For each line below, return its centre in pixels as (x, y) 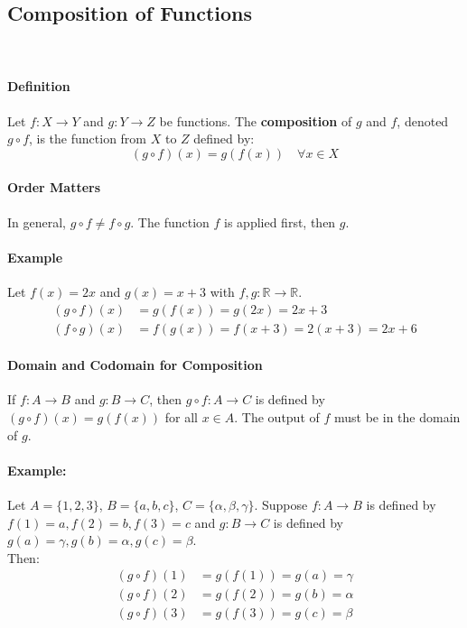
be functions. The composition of (256, 120)
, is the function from (88, 139)
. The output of (277, 417)
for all (182, 417)
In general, (37, 222)
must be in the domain (397, 417)
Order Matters (54, 187)
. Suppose (281, 504)
